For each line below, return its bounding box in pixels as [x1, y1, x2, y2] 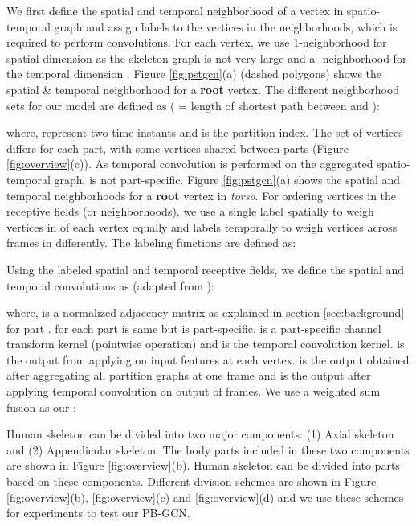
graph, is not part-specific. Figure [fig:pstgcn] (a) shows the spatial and [54, 171, 401, 187]
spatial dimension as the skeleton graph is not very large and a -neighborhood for [6, 49, 407, 66]
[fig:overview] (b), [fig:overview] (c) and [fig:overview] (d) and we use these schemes [6, 488, 404, 505]
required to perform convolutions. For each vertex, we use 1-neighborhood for [6, 34, 387, 51]
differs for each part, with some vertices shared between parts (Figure [6, 139, 349, 156]
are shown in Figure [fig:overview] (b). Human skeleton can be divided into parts [6, 457, 400, 474]
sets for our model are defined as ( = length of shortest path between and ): [6, 97, 380, 113]
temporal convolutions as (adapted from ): [6, 277, 214, 294]
